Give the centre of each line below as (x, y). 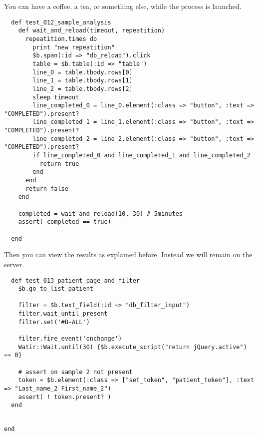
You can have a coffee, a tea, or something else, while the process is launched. (123, 6)
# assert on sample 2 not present (75, 372)
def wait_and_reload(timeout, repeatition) (92, 31)
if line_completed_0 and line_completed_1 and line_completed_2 (141, 156)
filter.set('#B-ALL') (54, 322)
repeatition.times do (61, 39)
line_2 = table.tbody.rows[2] (83, 89)
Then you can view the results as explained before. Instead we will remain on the (128, 254)
